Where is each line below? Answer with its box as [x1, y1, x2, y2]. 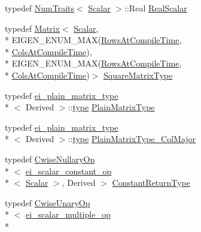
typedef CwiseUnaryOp [5, 196, 90, 209]
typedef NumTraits [5, 2, 75, 14]
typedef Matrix [5, 22, 60, 34]
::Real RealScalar [124, 2, 187, 14]
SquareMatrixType [103, 68, 173, 81]
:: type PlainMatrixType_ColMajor [68, 132, 196, 145]
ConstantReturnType [112, 176, 190, 189]
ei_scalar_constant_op [26, 164, 112, 177]
